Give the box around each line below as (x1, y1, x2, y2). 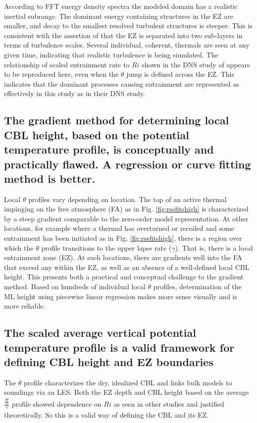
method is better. (4, 170, 96, 186)
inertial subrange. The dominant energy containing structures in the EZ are (4, 10, 234, 21)
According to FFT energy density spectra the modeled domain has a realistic (4, 1, 238, 11)
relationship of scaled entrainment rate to (4, 59, 130, 69)
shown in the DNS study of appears (142, 59, 250, 69)
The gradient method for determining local (4, 112, 229, 128)
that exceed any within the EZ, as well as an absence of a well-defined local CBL (4, 262, 250, 272)
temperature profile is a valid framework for (4, 339, 235, 355)
